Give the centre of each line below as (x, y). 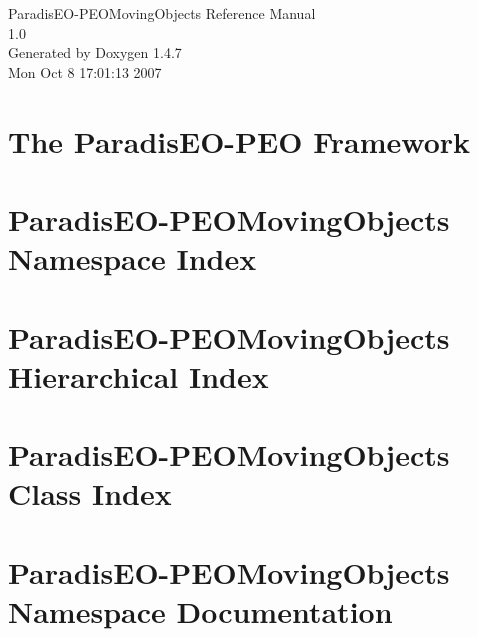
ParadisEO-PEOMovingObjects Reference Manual (162, 13)
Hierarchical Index (138, 375)
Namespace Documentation (200, 610)
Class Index (90, 493)
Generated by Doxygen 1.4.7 (95, 52)
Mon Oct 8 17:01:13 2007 (85, 71)
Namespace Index (132, 258)
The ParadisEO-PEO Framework (239, 140)
